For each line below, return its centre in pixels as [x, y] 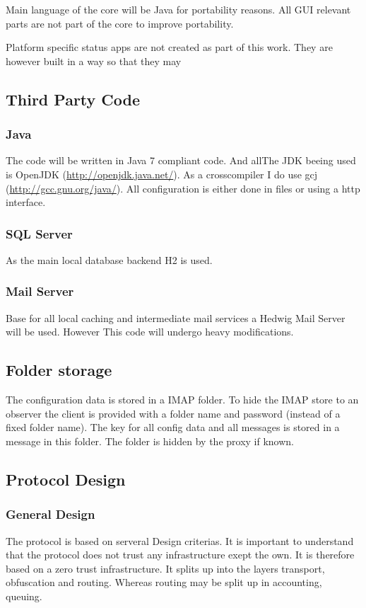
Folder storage [59, 370]
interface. [26, 202]
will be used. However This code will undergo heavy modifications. [150, 332]
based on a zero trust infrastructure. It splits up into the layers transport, [165, 568]
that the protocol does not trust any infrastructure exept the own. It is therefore [180, 555]
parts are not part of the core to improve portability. [120, 23]
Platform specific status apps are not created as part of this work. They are [169, 47]
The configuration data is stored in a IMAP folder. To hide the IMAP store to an [182, 400]
